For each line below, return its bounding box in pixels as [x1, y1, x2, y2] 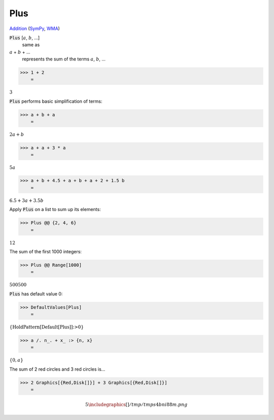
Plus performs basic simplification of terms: [9, 98, 102, 104]
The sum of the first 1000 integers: [9, 249, 82, 255]
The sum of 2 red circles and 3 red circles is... [9, 366, 106, 372]
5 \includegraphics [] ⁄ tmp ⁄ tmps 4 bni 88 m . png [85, 402, 188, 407]
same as [22, 42, 40, 48]
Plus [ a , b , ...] [9, 35, 40, 41]
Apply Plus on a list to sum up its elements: [9, 206, 101, 213]
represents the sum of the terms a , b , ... [22, 56, 106, 62]
